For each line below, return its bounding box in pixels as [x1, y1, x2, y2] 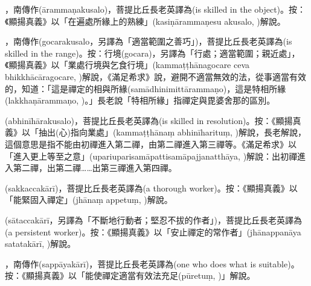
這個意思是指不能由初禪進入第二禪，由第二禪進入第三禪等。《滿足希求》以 [5, 137, 297, 150]
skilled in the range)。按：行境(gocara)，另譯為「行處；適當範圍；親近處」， [5, 46, 300, 59]
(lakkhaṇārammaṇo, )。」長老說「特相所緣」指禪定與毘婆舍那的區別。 [5, 94, 275, 107]
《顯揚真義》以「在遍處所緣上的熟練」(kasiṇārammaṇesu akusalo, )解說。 [5, 14, 286, 27]
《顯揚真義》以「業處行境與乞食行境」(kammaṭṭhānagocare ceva [5, 58, 250, 71]
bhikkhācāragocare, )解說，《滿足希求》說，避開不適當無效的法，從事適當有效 [5, 70, 307, 82]
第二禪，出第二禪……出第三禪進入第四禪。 [13, 161, 177, 174]
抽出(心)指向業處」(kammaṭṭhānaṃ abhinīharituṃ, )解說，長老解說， [38, 126, 307, 138]
